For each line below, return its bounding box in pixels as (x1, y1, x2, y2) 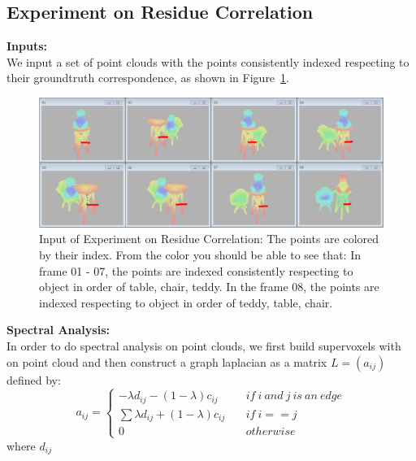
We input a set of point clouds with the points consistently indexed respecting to (6, 53, 409, 70)
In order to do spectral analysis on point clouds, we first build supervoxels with (6, 337, 401, 354)
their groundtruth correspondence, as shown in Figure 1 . (6, 69, 289, 86)
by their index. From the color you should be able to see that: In (39, 246, 361, 263)
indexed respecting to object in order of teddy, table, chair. (39, 294, 333, 311)
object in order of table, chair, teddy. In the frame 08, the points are (39, 278, 379, 295)
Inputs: (6, 37, 48, 54)
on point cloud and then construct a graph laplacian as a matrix (6, 353, 327, 370)
